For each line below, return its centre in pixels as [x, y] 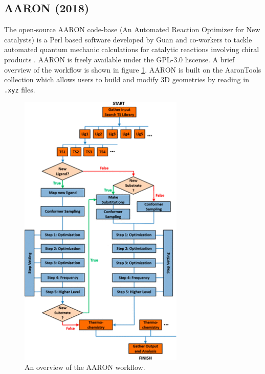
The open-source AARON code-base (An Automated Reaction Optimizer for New [132, 29]
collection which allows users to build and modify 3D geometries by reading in [127, 79]
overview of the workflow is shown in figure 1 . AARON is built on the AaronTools [133, 69]
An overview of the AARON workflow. [85, 367]
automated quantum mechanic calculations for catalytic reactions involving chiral [132, 49]
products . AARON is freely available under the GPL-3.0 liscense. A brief [119, 59]
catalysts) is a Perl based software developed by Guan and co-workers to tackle [128, 39]
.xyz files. [20, 89]
